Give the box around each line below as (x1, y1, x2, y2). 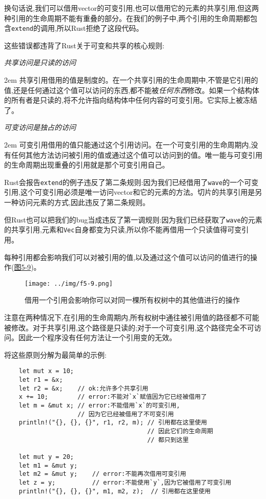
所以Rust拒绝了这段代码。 (56, 23, 144, 33)
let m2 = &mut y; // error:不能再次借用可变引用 (18, 470, 187, 478)
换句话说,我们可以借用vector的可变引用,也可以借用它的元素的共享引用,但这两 (4, 3, 259, 13)
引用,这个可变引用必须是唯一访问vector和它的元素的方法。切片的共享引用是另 (4, 187, 262, 197)
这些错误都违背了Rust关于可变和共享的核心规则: (4, 40, 165, 50)
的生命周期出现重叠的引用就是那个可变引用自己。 (4, 159, 169, 170)
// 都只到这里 (147, 436, 189, 443)
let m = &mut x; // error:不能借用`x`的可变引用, (18, 401, 180, 409)
